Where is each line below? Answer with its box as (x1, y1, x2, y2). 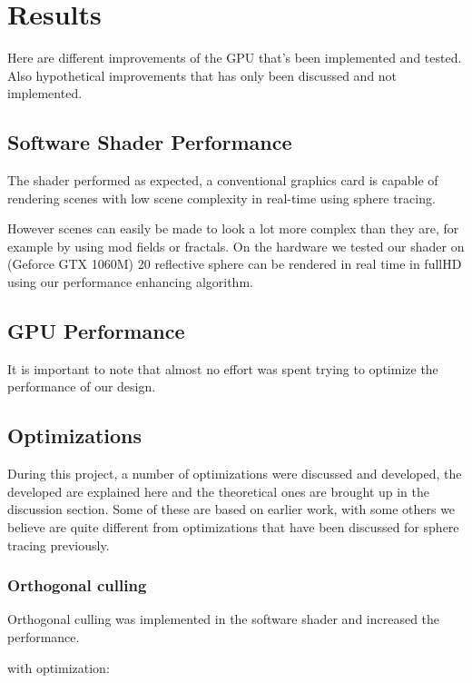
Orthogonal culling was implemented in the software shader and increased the (7, 609, 440, 629)
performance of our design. (7, 377, 156, 396)
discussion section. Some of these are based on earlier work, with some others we (7, 500, 456, 519)
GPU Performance (7, 317, 185, 345)
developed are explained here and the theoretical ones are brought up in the (7, 481, 430, 500)
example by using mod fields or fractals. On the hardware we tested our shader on (7, 236, 465, 255)
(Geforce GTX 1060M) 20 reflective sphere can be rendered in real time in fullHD (7, 254, 462, 273)
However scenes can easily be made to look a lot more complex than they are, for (7, 219, 459, 238)
